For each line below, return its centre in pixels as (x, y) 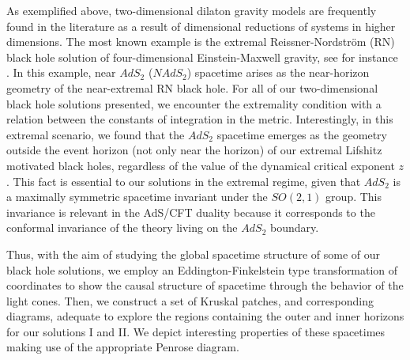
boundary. (294, 227)
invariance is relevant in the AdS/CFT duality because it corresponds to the (191, 212)
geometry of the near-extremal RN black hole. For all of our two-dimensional (192, 87)
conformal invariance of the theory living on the (122, 227)
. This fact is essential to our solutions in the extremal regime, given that (184, 181)
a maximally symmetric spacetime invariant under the (137, 197)
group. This (354, 197)
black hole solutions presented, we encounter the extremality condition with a (194, 103)
